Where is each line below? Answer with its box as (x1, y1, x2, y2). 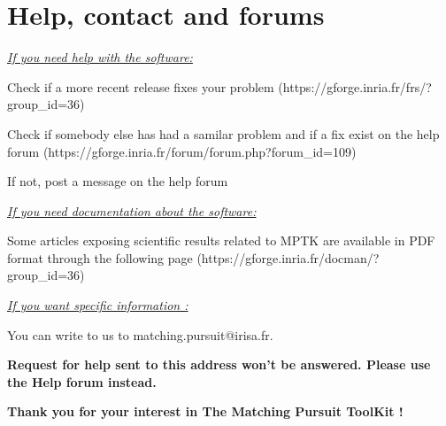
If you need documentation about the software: (7, 201, 257, 220)
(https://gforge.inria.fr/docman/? (196, 248, 380, 267)
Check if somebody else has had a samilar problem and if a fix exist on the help (7, 124, 440, 143)
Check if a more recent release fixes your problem (7, 77, 274, 96)
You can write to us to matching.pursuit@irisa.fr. (7, 325, 273, 344)
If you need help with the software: (7, 48, 193, 66)
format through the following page (7, 248, 193, 267)
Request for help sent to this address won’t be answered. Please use (7, 355, 431, 374)
